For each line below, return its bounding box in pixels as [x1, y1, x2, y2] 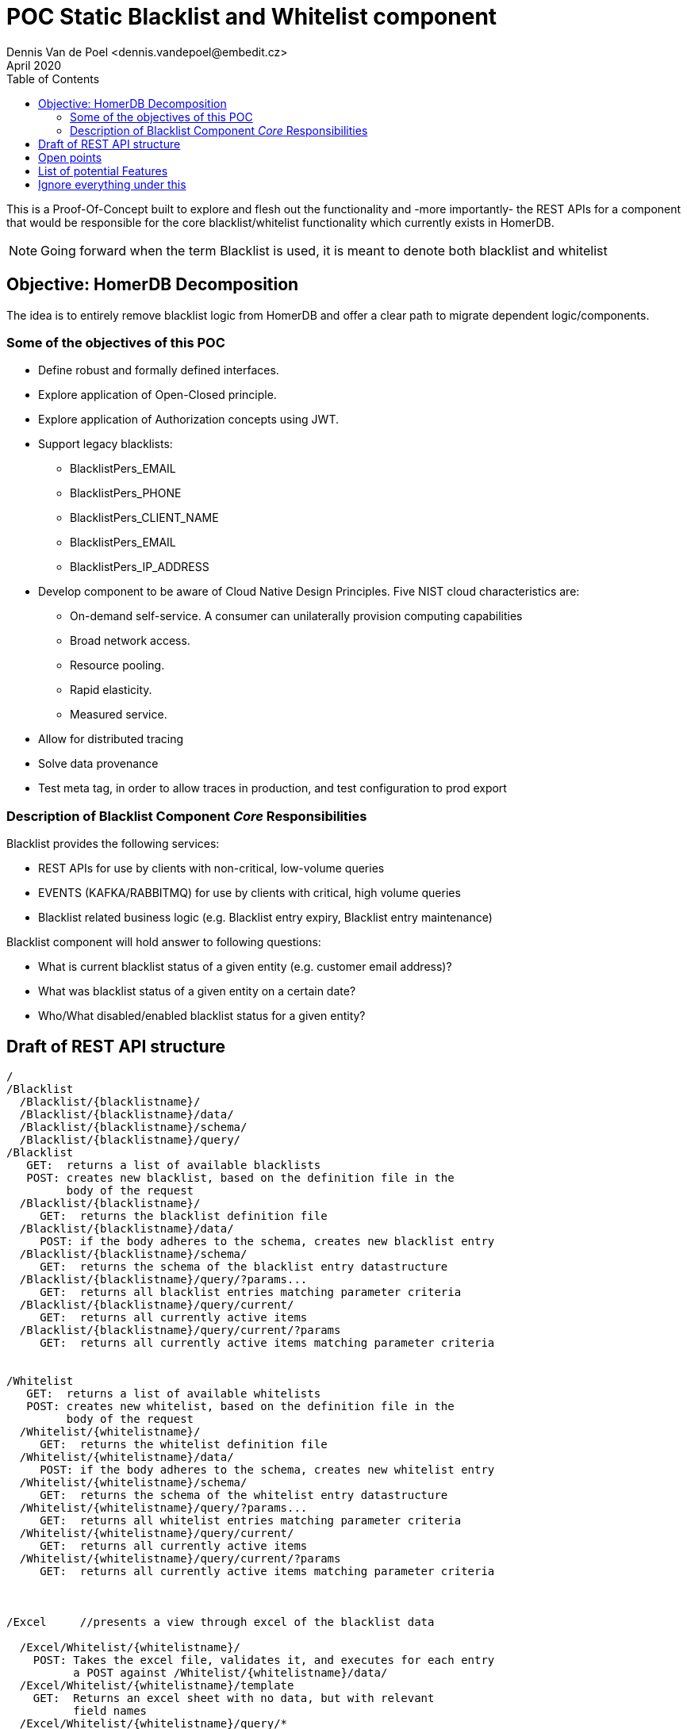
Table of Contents [6, 71, 100, 86]
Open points [38, 150, 102, 164]
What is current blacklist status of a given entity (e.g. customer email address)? [38, 960, 452, 974]
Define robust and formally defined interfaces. [38, 363, 279, 378]
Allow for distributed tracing [38, 732, 184, 746]
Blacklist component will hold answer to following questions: [6, 935, 321, 949]
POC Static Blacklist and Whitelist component [6, 3, 497, 30]
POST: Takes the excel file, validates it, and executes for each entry [33, 1653, 495, 1666]
